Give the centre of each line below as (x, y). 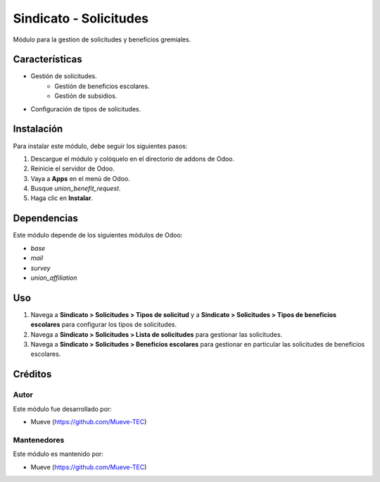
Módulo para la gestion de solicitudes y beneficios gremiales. (102, 39)
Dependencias (46, 218)
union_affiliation (54, 278)
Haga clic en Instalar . (62, 198)
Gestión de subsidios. (86, 96)
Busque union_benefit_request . (76, 189)
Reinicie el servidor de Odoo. (73, 168)
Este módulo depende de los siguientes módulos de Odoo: (98, 235)
